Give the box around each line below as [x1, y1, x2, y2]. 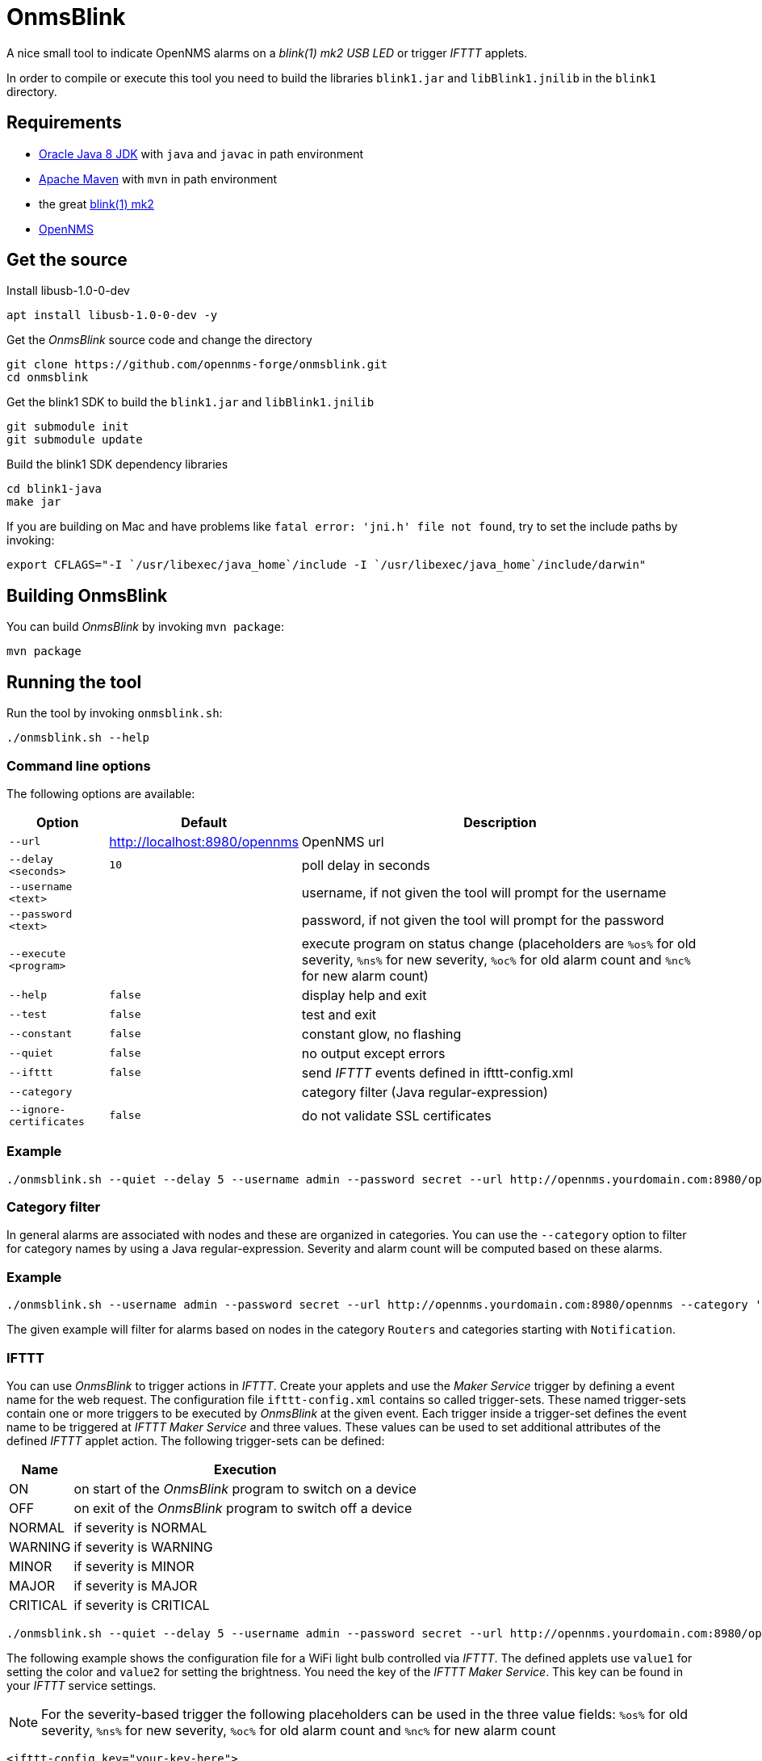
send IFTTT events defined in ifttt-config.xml [301, 1064, 574, 1081]
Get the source [6, 250, 128, 271]
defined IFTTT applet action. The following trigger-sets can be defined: [6, 1433, 385, 1448]
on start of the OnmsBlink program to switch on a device [73, 1480, 417, 1497]
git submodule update [6, 433, 143, 447]
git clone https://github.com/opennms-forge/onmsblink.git [6, 358, 388, 372]
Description [463, 813, 537, 830]
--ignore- [9, 1103, 66, 1116]
